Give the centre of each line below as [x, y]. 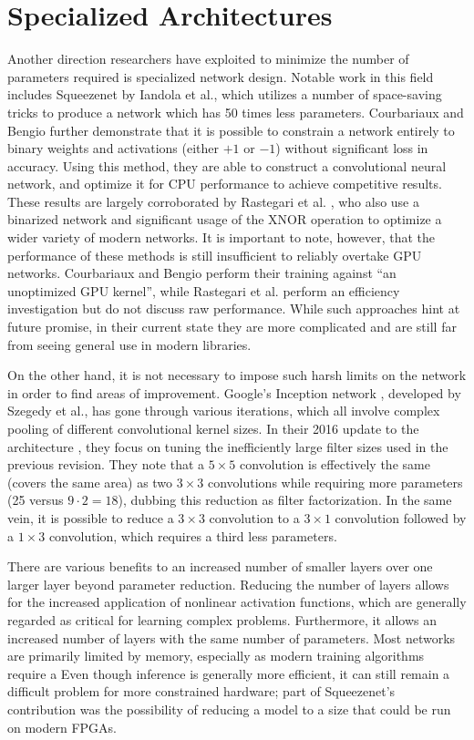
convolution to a [254, 517]
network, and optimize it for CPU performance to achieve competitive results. [225, 184]
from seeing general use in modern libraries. [129, 344]
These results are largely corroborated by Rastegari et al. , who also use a [213, 201]
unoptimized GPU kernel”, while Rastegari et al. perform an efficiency [204, 290]
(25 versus [36, 500]
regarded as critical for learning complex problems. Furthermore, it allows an [222, 619]
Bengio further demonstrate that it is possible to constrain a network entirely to [231, 130]
